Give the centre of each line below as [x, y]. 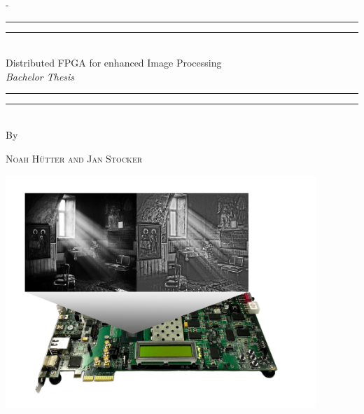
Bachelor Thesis [40, 76]
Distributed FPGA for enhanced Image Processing [114, 63]
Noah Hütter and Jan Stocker [74, 158]
